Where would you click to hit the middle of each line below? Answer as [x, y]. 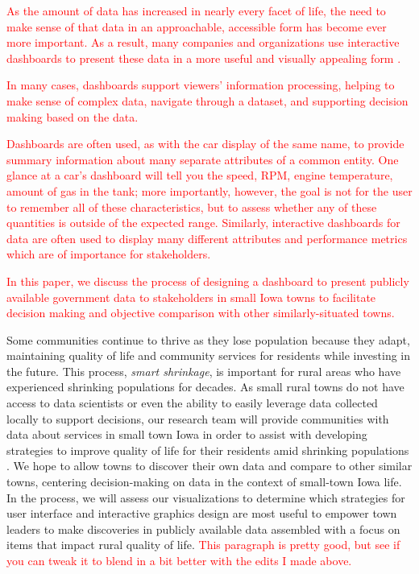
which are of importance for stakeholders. [109, 254]
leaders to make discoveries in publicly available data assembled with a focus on [203, 529]
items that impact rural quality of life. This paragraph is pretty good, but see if [203, 545]
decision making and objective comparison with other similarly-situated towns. [201, 313]
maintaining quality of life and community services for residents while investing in [209, 355]
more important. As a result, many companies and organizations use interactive [203, 42]
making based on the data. [73, 116]
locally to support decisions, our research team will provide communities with [198, 418]
